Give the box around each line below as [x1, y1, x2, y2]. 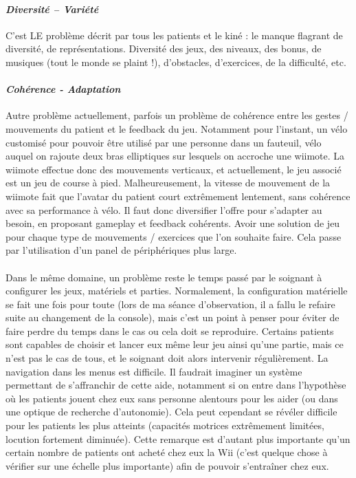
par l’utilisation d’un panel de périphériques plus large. [5, 243, 237, 257]
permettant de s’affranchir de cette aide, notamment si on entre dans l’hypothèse [5, 378, 346, 392]
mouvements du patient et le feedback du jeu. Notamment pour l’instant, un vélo [5, 121, 348, 135]
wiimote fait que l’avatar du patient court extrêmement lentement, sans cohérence [5, 188, 351, 203]
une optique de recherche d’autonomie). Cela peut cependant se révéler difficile [5, 404, 337, 419]
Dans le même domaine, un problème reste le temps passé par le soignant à [5, 270, 322, 284]
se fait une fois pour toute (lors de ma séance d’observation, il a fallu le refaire [5, 296, 335, 311]
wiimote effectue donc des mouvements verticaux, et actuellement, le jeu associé [5, 162, 342, 176]
